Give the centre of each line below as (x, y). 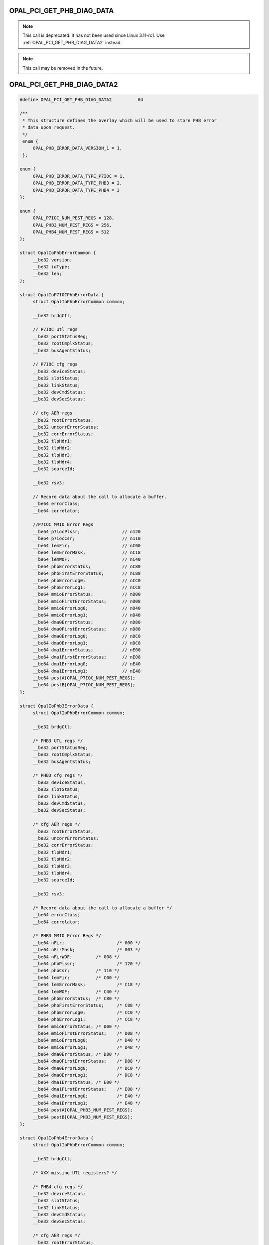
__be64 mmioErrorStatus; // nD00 (87, 594)
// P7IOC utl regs (55, 329)
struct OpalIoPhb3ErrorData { (57, 706)
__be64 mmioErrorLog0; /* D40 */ (87, 1040)
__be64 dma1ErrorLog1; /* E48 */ (87, 1103)
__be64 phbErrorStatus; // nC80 (87, 566)
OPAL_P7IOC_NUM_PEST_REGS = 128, (73, 218)
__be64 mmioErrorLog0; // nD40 (87, 608)
